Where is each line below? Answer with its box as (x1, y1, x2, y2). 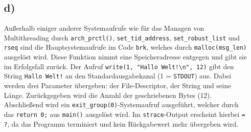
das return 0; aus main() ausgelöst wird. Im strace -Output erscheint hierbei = (4, 109, 246, 119)
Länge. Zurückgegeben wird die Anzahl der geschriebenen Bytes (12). (4, 90, 212, 100)
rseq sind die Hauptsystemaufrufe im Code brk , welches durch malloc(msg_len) (4, 42, 247, 52)
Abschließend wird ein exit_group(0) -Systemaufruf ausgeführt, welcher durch (4, 99, 239, 110)
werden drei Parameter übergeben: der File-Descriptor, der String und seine (4, 80, 231, 91)
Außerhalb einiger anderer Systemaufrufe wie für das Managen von (4, 23, 205, 33)
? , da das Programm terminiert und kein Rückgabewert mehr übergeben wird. (4, 118, 238, 129)
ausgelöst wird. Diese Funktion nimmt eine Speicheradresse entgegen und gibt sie (4, 52, 247, 62)
